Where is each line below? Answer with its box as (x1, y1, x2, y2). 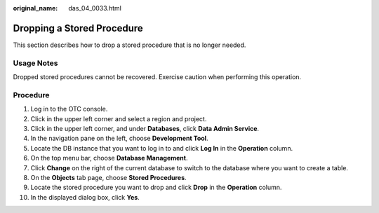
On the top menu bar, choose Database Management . (30, 154, 188, 163)
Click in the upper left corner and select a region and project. (30, 114, 207, 123)
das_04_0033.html (68, 4, 122, 12)
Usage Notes (13, 58, 58, 68)
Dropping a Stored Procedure (13, 22, 143, 34)
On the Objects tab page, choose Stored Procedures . (30, 173, 187, 181)
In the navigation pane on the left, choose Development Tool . (30, 134, 208, 143)
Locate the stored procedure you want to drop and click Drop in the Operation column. (30, 183, 282, 192)
